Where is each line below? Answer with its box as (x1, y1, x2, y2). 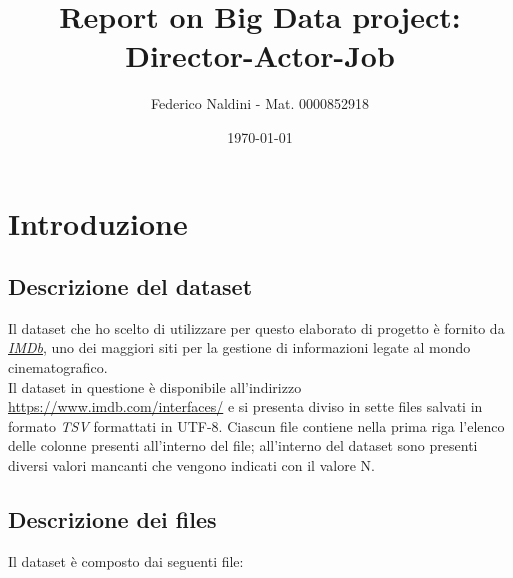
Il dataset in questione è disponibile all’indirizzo (8, 376, 302, 397)
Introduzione (8, 202, 188, 243)
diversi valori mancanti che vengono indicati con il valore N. (8, 455, 375, 476)
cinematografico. (8, 357, 108, 378)
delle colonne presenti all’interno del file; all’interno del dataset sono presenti (8, 435, 478, 456)
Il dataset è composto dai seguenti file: (8, 550, 244, 571)
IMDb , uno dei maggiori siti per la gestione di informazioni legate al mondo (8, 337, 471, 358)
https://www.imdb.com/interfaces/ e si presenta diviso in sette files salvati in (8, 396, 483, 417)
